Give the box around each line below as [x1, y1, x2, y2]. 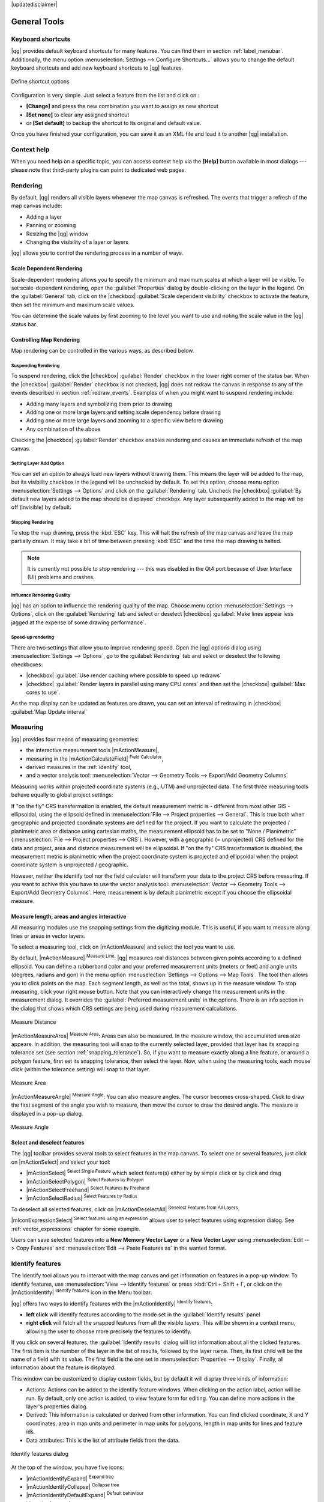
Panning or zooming [26, 222, 76, 229]
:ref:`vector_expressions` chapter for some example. [11, 1225, 140, 1232]
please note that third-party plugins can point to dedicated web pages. [11, 166, 186, 174]
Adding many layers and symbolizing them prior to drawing [26, 400, 172, 407]
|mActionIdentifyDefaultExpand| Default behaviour [26, 1491, 144, 1499]
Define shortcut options [11, 78, 70, 85]
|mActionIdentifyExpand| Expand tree [26, 1474, 114, 1482]
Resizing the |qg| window [26, 230, 89, 237]
